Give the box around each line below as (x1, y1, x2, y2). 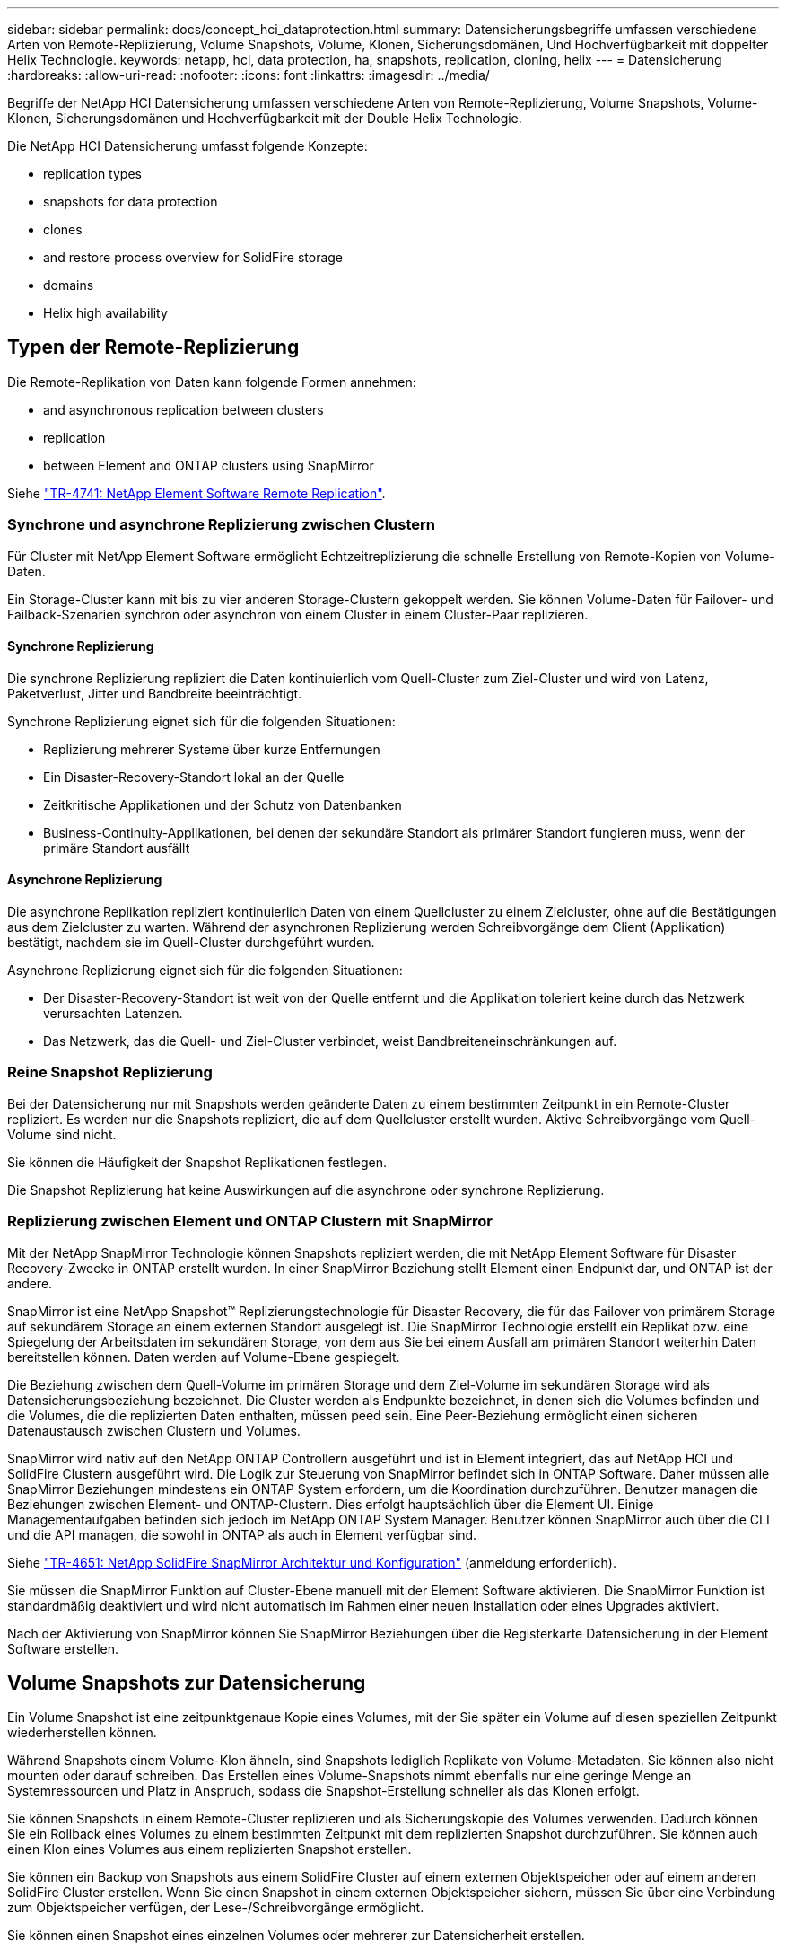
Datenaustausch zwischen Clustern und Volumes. (7, 1422, 301, 1438)
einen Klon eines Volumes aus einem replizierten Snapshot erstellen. (7, 1841, 412, 1858)
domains (43, 277, 94, 293)
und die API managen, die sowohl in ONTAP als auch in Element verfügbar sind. (7, 1526, 477, 1542)
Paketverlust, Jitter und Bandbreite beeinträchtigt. (7, 685, 302, 701)
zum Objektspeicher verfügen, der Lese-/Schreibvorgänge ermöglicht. (7, 1900, 424, 1916)
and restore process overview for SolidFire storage (43, 250, 344, 265)
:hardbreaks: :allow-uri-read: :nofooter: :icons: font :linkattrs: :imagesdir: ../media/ (7, 67, 490, 83)
